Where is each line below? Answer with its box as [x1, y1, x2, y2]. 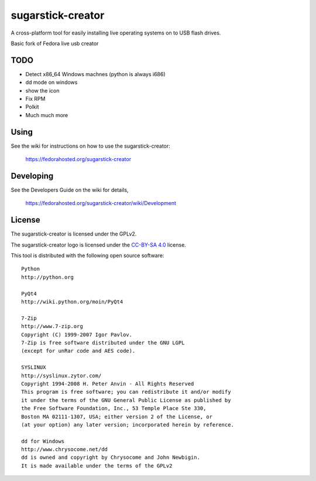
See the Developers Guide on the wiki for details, [11, 186, 129, 193]
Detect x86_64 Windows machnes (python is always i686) [25, 70, 166, 77]
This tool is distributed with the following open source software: [11, 252, 164, 259]
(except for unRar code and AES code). [21, 347, 136, 354]
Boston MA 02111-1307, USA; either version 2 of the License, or [21, 413, 213, 420]
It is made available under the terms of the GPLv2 [21, 462, 173, 469]
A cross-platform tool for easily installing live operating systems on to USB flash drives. [11, 29, 221, 36]
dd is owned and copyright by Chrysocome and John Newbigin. [21, 454, 200, 461]
